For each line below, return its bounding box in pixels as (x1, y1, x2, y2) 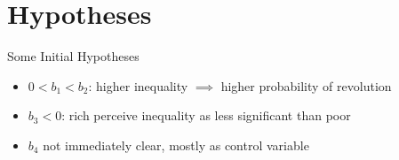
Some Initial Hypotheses (7, 47, 140, 65)
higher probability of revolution (220, 76, 392, 95)
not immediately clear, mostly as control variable (43, 135, 309, 154)
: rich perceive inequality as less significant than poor (61, 106, 351, 125)
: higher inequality (88, 76, 188, 95)
